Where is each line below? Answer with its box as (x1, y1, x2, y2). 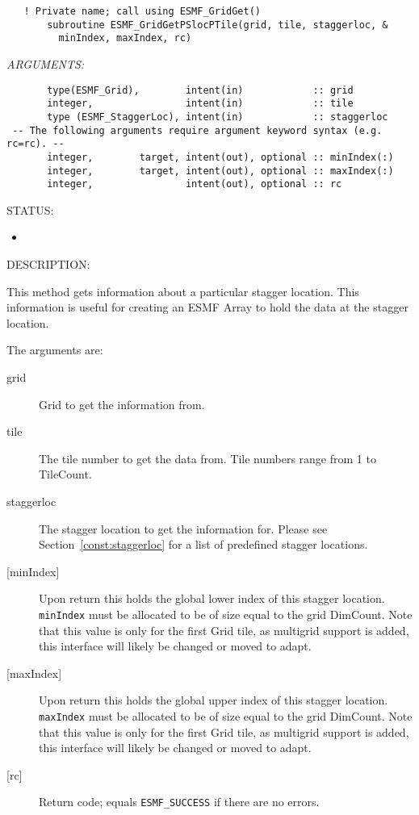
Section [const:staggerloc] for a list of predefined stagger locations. (39, 536, 368, 553)
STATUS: (6, 201, 54, 218)
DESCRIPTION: (6, 256, 90, 272)
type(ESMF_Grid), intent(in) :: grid (47, 84, 354, 96)
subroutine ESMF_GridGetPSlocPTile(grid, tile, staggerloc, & (47, 19, 388, 31)
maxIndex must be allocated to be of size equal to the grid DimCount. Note (39, 707, 413, 724)
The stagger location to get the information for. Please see (39, 520, 328, 537)
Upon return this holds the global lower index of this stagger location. (39, 590, 385, 607)
